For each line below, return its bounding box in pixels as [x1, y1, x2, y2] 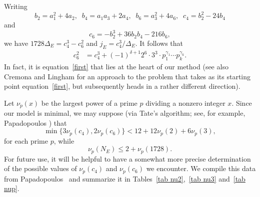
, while [53, 135, 74, 146]
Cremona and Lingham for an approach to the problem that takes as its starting [4, 71, 251, 81]
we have [4, 37, 28, 48]
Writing [4, 1, 27, 11]
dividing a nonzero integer [145, 97, 225, 108]
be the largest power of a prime [41, 97, 137, 108]
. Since [231, 97, 252, 108]
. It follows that [135, 37, 183, 48]
